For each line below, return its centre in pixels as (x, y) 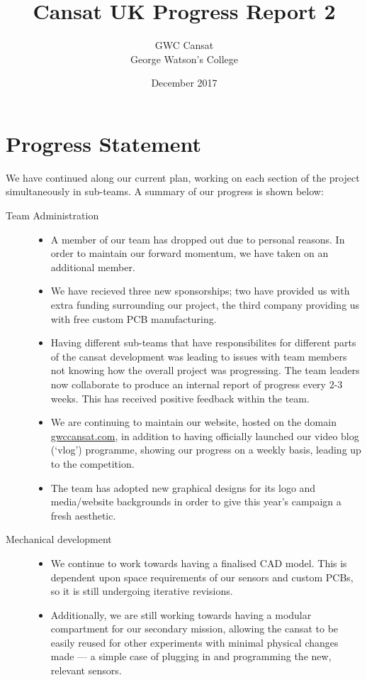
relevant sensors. (86, 670)
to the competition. (92, 463)
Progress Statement (104, 143)
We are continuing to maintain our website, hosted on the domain (193, 422)
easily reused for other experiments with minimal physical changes (194, 642)
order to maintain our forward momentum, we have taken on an (190, 253)
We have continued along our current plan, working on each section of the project (183, 177)
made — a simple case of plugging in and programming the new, (191, 656)
